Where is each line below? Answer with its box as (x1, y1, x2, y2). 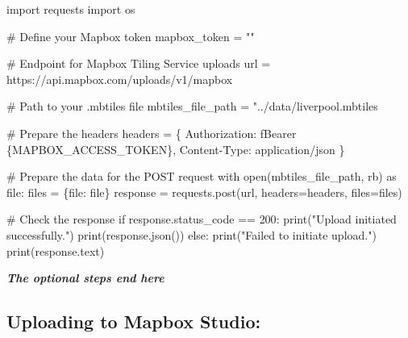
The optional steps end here (6, 269, 164, 286)
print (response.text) (6, 242, 105, 259)
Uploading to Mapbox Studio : (6, 309, 261, 334)
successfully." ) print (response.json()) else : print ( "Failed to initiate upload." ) (6, 226, 377, 243)
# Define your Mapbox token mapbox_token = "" (6, 27, 255, 44)
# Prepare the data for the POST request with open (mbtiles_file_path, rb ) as (6, 168, 397, 185)
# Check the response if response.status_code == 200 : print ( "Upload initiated (6, 211, 397, 227)
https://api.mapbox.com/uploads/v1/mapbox (6, 70, 233, 87)
